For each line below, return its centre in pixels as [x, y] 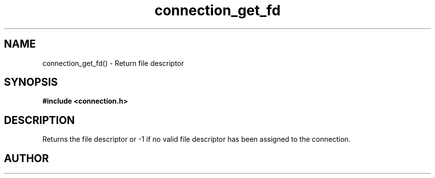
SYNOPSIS [31, 82]
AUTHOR [27, 158]
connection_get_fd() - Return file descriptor [113, 63]
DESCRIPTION [39, 120]
